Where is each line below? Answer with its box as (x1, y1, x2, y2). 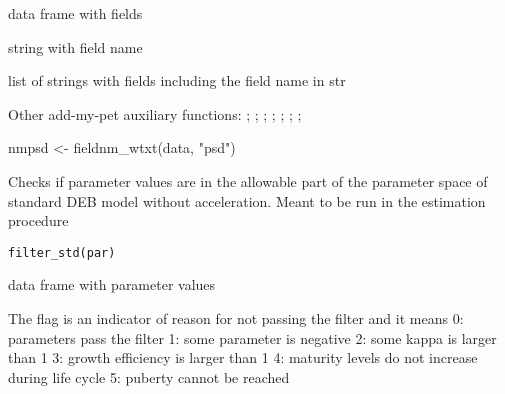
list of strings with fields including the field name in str (8, 70, 346, 91)
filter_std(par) (8, 245, 116, 260)
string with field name (8, 36, 143, 57)
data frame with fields (8, 3, 143, 23)
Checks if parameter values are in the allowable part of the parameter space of (8, 170, 488, 191)
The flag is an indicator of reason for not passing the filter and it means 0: (8, 308, 464, 328)
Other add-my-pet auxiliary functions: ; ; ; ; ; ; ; (8, 103, 302, 124)
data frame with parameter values (8, 274, 216, 295)
